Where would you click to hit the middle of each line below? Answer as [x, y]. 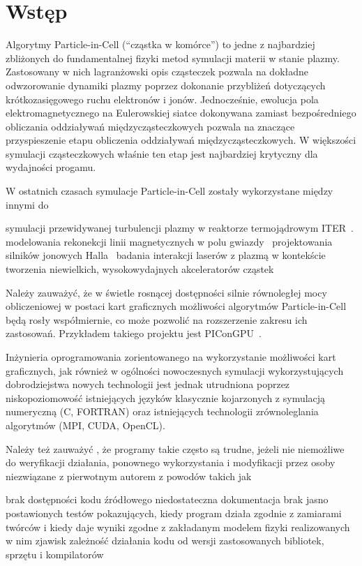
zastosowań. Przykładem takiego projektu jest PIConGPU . [134, 333]
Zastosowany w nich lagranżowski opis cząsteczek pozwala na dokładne [157, 72]
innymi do [27, 204]
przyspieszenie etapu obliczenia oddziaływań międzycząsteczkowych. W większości [181, 140]
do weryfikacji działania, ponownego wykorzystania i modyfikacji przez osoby [171, 462]
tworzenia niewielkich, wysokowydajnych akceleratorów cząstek [140, 269]
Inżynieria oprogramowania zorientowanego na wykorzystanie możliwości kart [171, 357]
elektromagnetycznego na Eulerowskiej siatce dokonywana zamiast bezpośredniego [181, 113]
